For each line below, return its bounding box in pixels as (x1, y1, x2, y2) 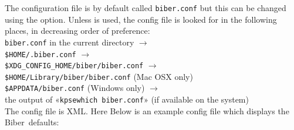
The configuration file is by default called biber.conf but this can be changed (5, 2, 286, 13)
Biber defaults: (5, 116, 59, 128)
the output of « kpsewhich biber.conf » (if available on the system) (5, 93, 249, 106)
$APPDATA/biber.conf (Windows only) (5, 82, 145, 94)
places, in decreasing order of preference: (5, 24, 150, 37)
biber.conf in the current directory (5, 36, 134, 48)
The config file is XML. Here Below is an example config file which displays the (5, 104, 289, 117)
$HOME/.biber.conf (5, 50, 76, 59)
